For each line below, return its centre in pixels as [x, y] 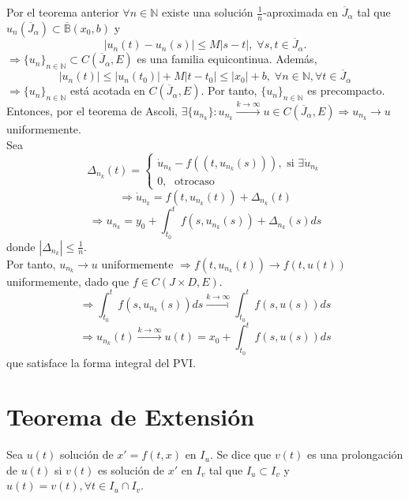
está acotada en [107, 90]
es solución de [131, 469]
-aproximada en [301, 12]
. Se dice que [240, 454]
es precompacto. [346, 90]
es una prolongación [355, 454]
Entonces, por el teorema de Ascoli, [92, 110]
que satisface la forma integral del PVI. [101, 362]
